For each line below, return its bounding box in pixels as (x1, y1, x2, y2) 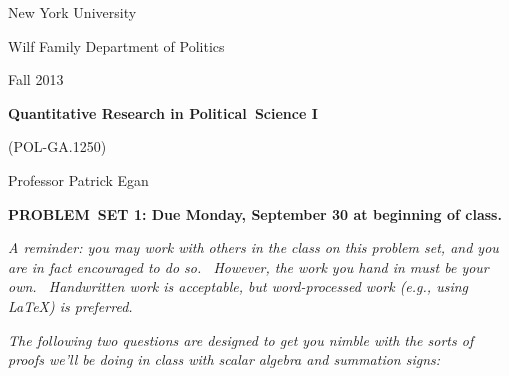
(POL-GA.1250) (8, 136, 107, 157)
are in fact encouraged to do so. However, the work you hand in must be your (8, 256, 489, 277)
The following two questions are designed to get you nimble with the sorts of (8, 329, 474, 350)
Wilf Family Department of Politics (8, 35, 225, 56)
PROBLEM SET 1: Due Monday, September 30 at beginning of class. (8, 203, 502, 224)
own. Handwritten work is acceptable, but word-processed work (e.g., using (8, 276, 468, 297)
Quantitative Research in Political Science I (8, 102, 318, 123)
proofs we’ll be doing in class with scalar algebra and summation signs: (8, 349, 441, 370)
